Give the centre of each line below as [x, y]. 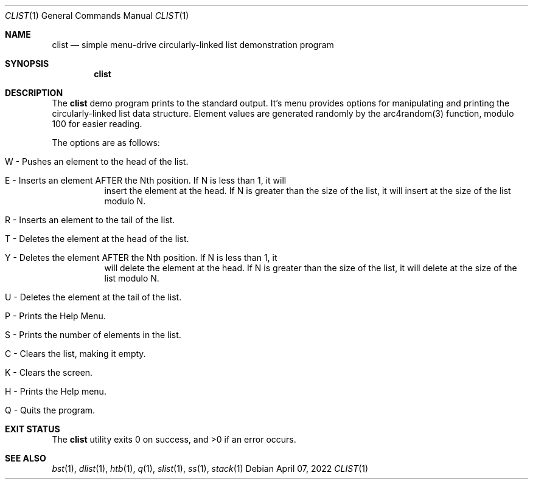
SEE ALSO [26, 458]
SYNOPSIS [27, 64]
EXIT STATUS [33, 429]
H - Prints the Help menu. [56, 391]
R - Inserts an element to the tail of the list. [90, 220]
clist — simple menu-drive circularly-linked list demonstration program [193, 45]
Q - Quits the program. [50, 410]
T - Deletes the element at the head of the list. [97, 239]
